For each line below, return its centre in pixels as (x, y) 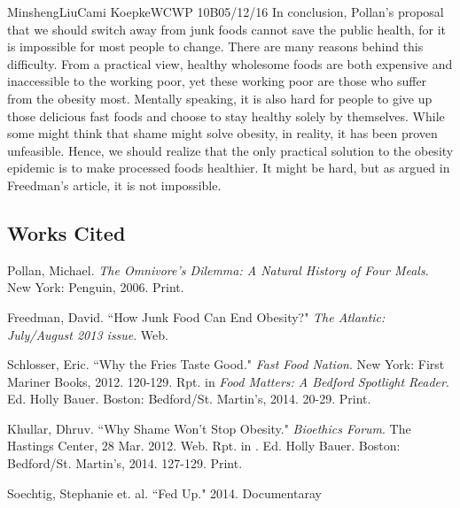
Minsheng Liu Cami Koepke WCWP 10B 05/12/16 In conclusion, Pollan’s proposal (226, 12)
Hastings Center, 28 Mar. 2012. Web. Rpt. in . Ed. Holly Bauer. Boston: (204, 446)
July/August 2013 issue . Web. (88, 334)
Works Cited (66, 232)
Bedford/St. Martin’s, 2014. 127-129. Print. (125, 463)
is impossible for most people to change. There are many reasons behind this (215, 46)
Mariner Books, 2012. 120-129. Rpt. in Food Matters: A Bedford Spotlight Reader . (228, 381)
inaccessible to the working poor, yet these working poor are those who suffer (217, 81)
